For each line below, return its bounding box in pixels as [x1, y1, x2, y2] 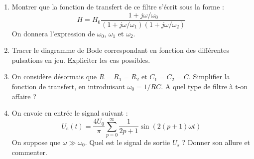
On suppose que [11, 137, 61, 147]
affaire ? [11, 91, 36, 101]
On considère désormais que [11, 71, 97, 82]
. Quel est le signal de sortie [85, 137, 170, 147]
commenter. [11, 147, 47, 157]
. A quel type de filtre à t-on [161, 81, 248, 92]
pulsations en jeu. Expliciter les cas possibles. [11, 54, 150, 65]
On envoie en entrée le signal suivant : [11, 108, 128, 118]
